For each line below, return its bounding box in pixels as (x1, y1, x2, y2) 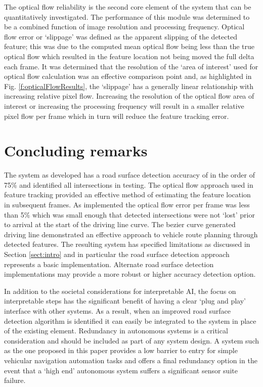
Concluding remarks (4, 140, 148, 161)
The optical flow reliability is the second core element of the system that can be (4, 2, 251, 12)
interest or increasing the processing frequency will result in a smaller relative (4, 100, 244, 111)
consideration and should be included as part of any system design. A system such (4, 335, 259, 346)
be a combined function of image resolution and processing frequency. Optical (4, 21, 245, 32)
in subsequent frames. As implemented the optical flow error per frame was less (4, 199, 250, 210)
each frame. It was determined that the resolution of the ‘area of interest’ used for (4, 61, 258, 71)
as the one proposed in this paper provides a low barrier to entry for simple (4, 345, 238, 356)
